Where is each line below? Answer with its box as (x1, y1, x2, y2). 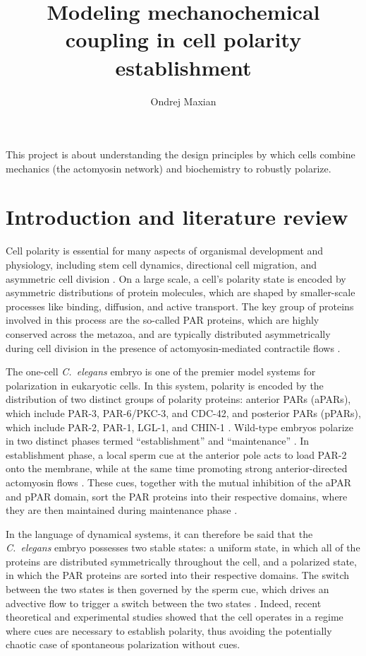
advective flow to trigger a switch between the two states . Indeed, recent (6, 595, 322, 610)
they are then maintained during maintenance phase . (6, 503, 238, 517)
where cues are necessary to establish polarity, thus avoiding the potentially (6, 623, 332, 638)
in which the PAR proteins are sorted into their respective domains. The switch (6, 568, 350, 582)
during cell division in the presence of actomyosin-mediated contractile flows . (6, 340, 341, 355)
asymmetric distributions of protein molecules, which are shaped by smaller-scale (6, 285, 355, 300)
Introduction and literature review (6, 202, 348, 231)
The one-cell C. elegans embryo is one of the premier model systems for (6, 364, 316, 379)
